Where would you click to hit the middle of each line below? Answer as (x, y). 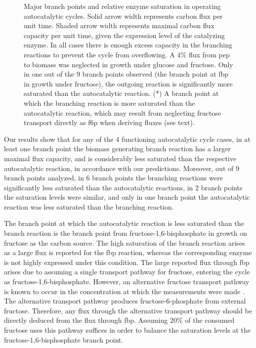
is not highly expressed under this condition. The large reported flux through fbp (127, 262)
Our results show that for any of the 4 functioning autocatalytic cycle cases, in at (127, 139)
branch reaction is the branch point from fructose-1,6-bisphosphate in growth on (126, 233)
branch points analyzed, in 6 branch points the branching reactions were (113, 178)
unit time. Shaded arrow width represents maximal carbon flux (119, 25)
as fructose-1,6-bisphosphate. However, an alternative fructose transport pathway (127, 282)
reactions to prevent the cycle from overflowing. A (99, 54)
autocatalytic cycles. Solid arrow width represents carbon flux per (123, 16)
